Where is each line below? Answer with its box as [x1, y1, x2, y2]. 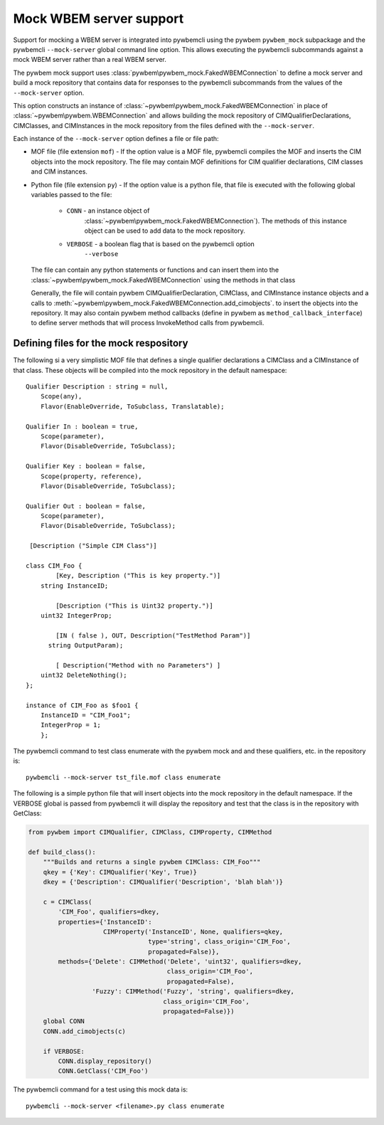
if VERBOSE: [43, 1047, 85, 1055]
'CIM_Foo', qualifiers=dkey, [58, 908, 160, 916]
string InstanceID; [40, 581, 109, 590]
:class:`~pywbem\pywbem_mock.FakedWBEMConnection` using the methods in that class [31, 275, 296, 284]
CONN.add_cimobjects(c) [43, 1027, 126, 1035]
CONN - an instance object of [66, 206, 150, 215]
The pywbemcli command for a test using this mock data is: [13, 1085, 188, 1094]
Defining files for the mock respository [13, 337, 188, 349]
